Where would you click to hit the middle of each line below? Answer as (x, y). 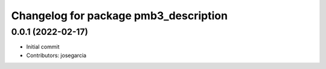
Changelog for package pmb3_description (120, 16)
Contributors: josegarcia (56, 55)
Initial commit (43, 47)
